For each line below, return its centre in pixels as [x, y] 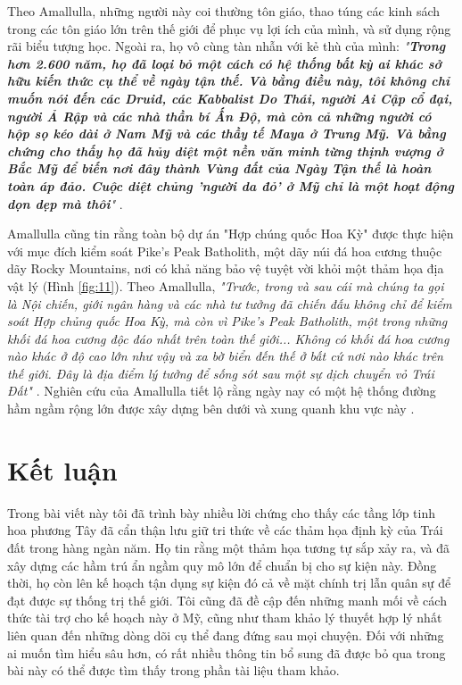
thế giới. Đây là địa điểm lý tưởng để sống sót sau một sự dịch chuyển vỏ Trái [221, 373]
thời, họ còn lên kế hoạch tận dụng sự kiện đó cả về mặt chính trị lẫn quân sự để [229, 583]
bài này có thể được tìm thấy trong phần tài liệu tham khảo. [173, 670]
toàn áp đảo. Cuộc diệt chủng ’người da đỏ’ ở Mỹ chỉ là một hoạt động [231, 185]
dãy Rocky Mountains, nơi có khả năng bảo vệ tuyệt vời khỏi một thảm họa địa [226, 268]
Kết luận [62, 469]
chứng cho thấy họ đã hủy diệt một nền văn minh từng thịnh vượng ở [225, 150]
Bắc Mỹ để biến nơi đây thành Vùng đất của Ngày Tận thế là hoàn [219, 168]
